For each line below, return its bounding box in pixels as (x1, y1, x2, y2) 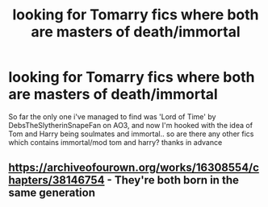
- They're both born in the (107, 173, 240, 187)
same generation (8, 186, 95, 200)
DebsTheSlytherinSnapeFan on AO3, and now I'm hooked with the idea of (8, 120, 253, 130)
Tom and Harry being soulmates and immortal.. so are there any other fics (8, 129, 254, 139)
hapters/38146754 (8, 173, 105, 187)
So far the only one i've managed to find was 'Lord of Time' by (8, 111, 216, 122)
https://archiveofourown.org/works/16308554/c (8, 161, 260, 175)
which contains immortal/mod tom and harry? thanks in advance (8, 137, 223, 147)
